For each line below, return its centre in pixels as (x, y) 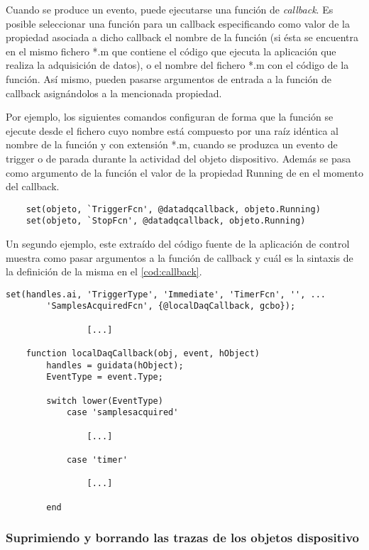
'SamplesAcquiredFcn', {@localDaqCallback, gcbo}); (171, 306)
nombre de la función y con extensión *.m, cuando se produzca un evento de (172, 144)
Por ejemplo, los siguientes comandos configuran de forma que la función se (170, 117)
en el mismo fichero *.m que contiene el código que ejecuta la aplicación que (171, 51)
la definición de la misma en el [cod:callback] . (104, 271)
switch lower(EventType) (105, 401)
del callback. (33, 186)
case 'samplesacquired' (122, 413)
